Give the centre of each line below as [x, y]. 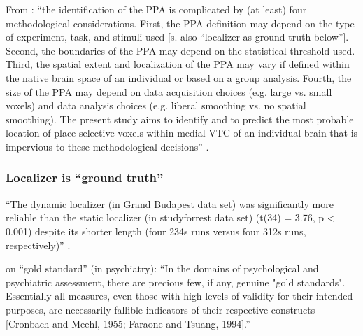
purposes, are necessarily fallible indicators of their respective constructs [161, 309]
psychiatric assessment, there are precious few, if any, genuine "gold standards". [176, 282]
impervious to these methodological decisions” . [107, 146]
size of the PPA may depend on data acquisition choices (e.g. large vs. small [169, 91]
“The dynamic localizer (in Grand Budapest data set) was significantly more [170, 203]
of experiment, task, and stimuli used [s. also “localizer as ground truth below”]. [177, 37]
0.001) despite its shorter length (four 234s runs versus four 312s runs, [156, 231]
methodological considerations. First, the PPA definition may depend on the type [180, 23]
